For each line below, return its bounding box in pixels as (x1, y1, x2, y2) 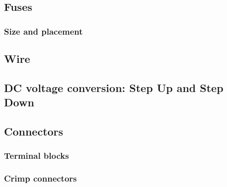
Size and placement (4, 25, 83, 37)
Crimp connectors (4, 172, 77, 185)
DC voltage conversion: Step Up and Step (4, 80, 224, 95)
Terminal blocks (4, 149, 69, 162)
